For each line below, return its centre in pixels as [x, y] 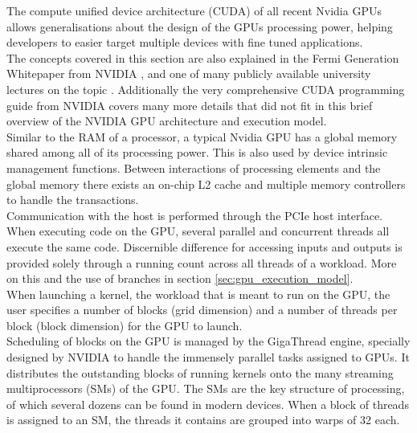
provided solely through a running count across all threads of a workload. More [202, 262]
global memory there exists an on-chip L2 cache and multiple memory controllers [206, 184]
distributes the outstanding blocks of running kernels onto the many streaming [200, 372]
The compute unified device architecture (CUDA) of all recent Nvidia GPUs [194, 10]
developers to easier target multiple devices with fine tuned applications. [185, 42]
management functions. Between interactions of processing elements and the [194, 167]
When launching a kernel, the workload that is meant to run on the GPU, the [198, 294]
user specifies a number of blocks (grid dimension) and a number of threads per [202, 310]
